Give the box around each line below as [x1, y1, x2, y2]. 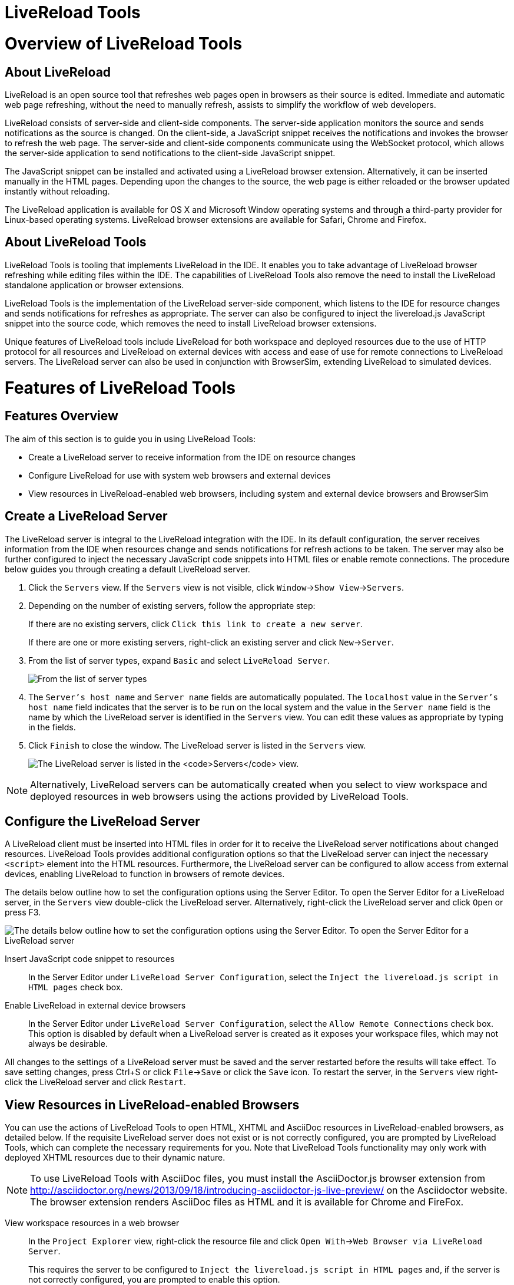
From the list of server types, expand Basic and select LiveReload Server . [28, 655, 330, 665]
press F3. [5, 907, 41, 918]
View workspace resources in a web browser [5, 1218, 180, 1228]
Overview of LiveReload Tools [5, 33, 243, 54]
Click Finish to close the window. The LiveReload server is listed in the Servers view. [28, 740, 366, 750]
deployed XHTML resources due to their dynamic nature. [5, 1152, 226, 1163]
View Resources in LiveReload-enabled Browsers [5, 1097, 300, 1112]
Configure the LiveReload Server [5, 813, 200, 829]
